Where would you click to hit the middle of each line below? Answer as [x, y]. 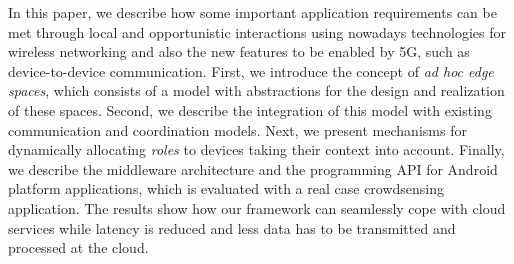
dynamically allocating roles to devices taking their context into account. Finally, [256, 149]
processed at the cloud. [78, 247]
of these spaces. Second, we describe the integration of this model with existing [250, 109]
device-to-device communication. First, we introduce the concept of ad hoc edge [251, 70]
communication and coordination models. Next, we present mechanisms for [237, 129]
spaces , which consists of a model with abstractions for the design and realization [256, 90]
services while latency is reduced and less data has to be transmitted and [232, 227]
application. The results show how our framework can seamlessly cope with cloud [257, 207]
